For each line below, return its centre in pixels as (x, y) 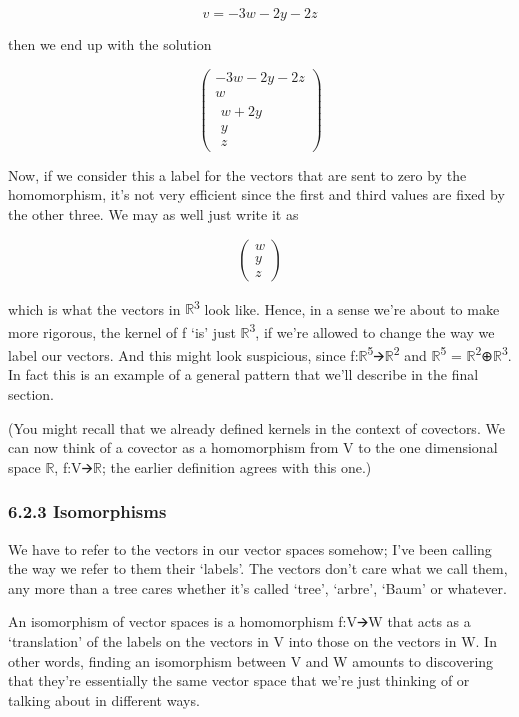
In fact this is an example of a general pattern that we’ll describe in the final (243, 374)
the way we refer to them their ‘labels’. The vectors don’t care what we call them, (258, 568)
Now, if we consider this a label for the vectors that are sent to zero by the (237, 174)
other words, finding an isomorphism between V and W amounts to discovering (251, 660)
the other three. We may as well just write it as (153, 214)
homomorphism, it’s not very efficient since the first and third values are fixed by (256, 194)
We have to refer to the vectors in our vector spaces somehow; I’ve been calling (250, 548)
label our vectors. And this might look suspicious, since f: (183, 354)
